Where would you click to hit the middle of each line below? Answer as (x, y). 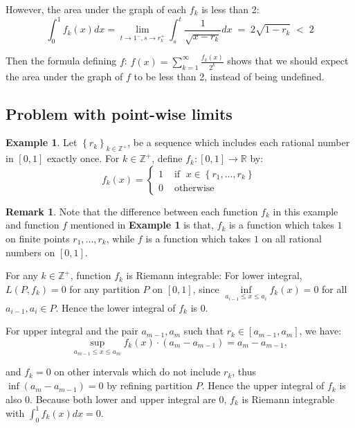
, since (206, 288)
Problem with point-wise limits (119, 113)
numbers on (30, 252)
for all (335, 288)
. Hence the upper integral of (263, 385)
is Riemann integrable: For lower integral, (214, 275)
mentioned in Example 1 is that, (142, 225)
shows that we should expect (288, 61)
